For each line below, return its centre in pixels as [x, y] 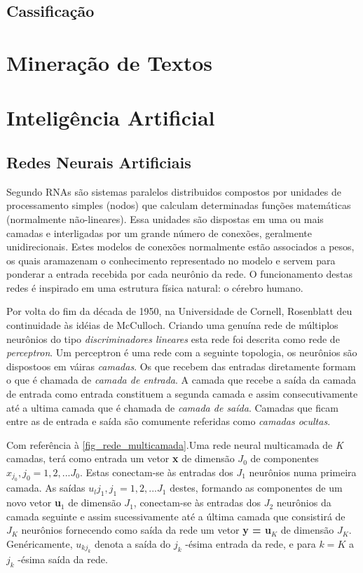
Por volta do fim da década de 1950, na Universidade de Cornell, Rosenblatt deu [179, 311]
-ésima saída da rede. [63, 559]
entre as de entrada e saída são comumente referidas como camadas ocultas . [169, 421]
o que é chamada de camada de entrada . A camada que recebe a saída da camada [181, 380]
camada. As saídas [46, 488]
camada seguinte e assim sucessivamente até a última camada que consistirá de [176, 516]
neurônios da [304, 503]
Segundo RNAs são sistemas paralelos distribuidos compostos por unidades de [174, 191]
